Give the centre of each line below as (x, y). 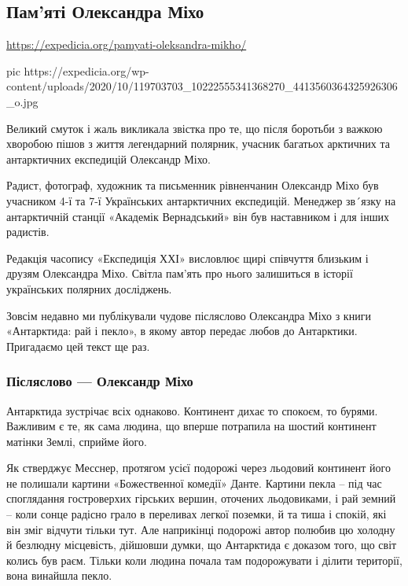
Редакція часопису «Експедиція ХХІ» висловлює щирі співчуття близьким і (187, 258)
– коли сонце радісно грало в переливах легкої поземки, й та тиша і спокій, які (197, 514)
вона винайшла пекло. (59, 575)
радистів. (28, 232)
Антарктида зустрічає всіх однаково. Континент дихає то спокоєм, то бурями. (192, 410)
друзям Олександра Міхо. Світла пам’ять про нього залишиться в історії (180, 273)
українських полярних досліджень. (89, 288)
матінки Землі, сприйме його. (77, 441)
